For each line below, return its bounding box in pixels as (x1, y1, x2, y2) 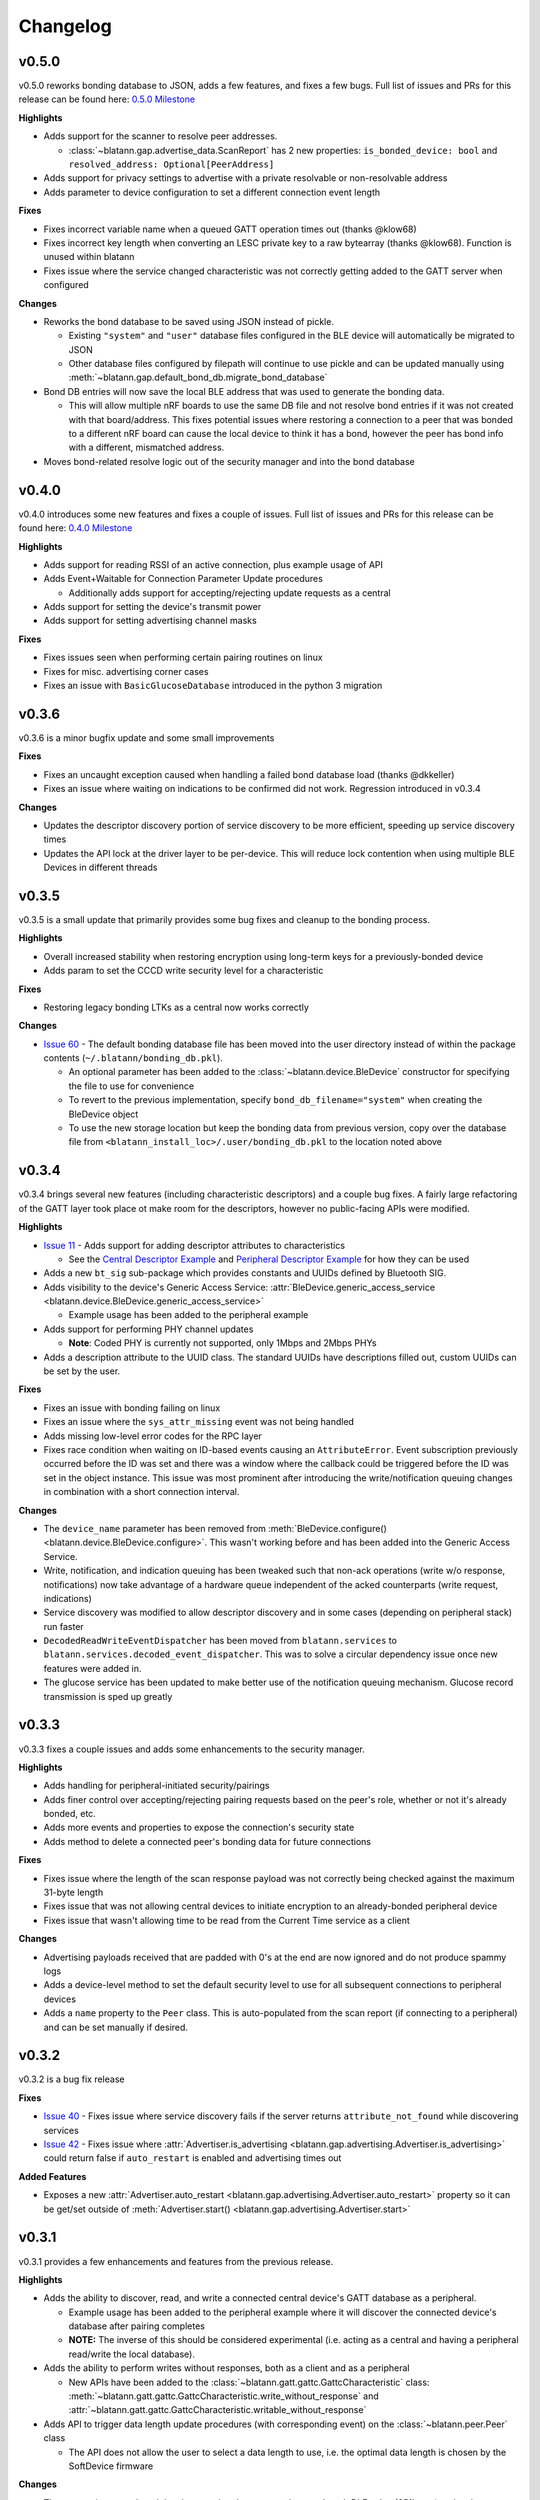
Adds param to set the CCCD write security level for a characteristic (43, 965, 324, 977)
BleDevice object (68, 1108, 139, 1120)
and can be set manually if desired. (43, 2021, 189, 2033)
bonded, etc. (43, 1808, 97, 1820)
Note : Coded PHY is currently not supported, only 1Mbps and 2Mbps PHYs (68, 1337, 377, 1349)
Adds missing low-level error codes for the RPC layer (43, 1430, 262, 1442)
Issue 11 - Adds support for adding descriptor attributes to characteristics (43, 1239, 345, 1251)
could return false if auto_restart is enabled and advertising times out (43, 2152, 342, 2164)
